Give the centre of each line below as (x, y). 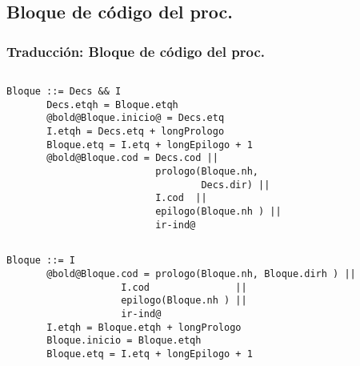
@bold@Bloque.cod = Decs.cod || (132, 158)
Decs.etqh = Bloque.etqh (112, 105)
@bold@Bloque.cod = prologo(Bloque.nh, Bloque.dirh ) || (201, 273)
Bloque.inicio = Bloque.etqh (124, 341)
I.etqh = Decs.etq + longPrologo (136, 131)
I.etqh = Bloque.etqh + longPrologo (144, 327)
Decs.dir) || (236, 185)
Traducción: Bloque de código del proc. (136, 51)
